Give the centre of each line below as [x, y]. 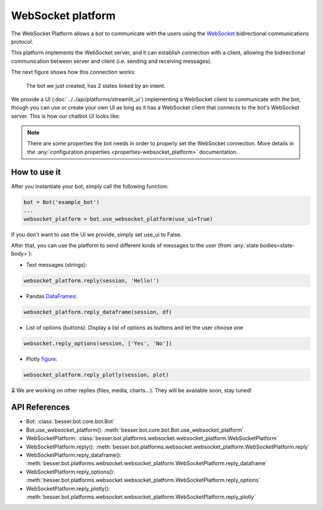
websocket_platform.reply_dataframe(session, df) [98, 312]
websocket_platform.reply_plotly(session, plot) [96, 375]
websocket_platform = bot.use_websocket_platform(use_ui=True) [118, 219]
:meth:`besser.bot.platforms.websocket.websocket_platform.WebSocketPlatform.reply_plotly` [141, 497]
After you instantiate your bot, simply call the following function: [90, 186]
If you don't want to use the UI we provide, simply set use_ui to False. [97, 234]
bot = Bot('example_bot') [62, 202]
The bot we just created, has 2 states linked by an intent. [96, 85]
